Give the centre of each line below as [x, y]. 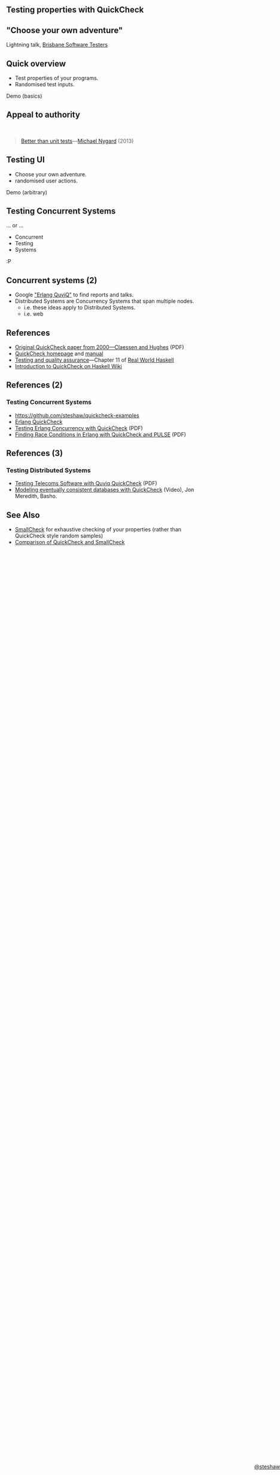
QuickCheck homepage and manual [59, 354]
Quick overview [36, 63]
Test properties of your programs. [57, 78]
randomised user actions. [46, 181]
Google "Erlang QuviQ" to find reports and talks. [74, 295]
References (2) [34, 385]
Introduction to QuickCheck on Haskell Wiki [69, 367]
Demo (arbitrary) [27, 192]
